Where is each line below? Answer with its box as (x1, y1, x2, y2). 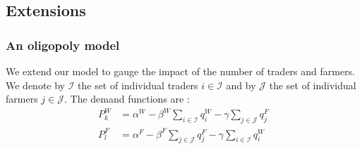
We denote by (6, 77, 65, 92)
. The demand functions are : (64, 91, 190, 106)
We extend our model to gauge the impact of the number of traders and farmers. (6, 64, 356, 78)
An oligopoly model (6, 36, 120, 53)
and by (226, 77, 256, 92)
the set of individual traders (78, 77, 198, 92)
